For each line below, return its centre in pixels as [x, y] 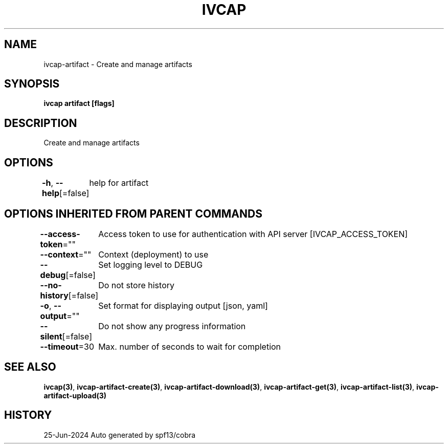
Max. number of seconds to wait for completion [190, 346]
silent [51, 336]
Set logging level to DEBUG [151, 264]
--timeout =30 [67, 346]
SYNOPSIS [32, 84]
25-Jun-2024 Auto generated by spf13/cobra [120, 435]
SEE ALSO [30, 367]
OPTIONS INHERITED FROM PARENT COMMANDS [133, 214]
